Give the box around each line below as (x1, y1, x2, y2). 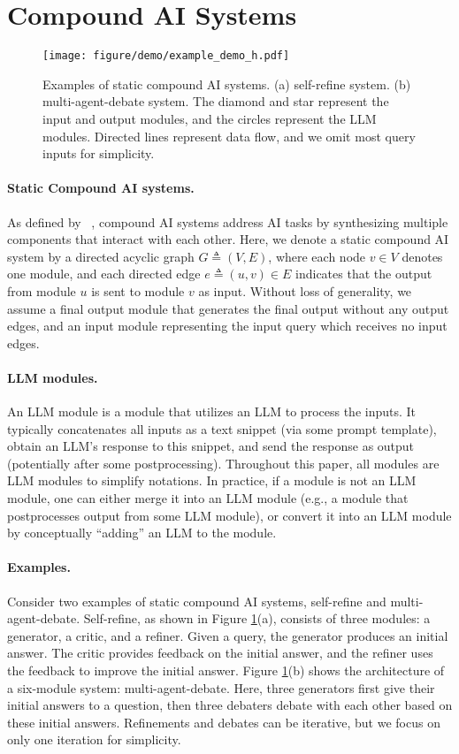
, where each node (268, 247, 366, 265)
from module (7, 281, 76, 300)
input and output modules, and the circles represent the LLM (42, 109, 377, 127)
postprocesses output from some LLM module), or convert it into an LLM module (7, 506, 452, 524)
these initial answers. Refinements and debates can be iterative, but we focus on (7, 712, 440, 731)
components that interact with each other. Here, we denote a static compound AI (7, 230, 449, 248)
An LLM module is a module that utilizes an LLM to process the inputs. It (7, 402, 417, 421)
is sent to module (91, 281, 185, 300)
